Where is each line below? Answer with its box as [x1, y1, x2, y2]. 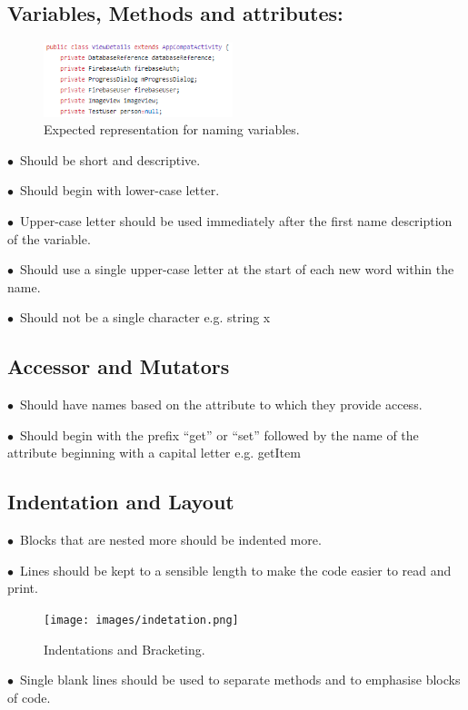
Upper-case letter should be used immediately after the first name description [19, 212, 453, 231]
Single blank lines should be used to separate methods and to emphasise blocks [19, 670, 461, 689]
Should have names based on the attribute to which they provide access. [19, 395, 423, 414]
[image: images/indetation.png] [44, 613, 239, 626]
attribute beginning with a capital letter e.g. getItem [7, 443, 301, 462]
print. [7, 578, 38, 597]
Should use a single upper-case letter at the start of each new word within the [19, 260, 454, 279]
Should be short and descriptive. [19, 150, 201, 169]
